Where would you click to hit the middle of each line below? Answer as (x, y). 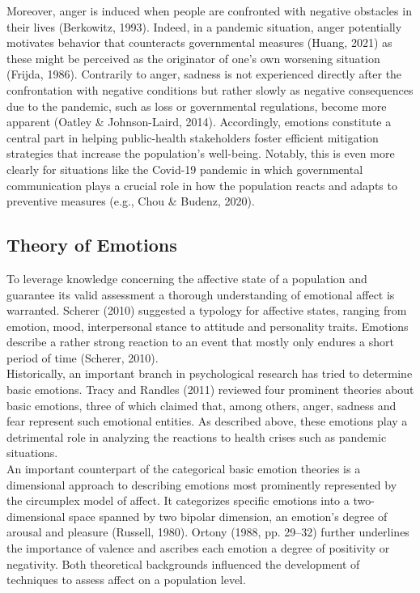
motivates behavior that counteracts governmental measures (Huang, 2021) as (199, 42)
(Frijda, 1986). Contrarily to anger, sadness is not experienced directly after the (204, 74)
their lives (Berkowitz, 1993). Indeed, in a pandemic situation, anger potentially (204, 26)
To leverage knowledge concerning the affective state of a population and (187, 278)
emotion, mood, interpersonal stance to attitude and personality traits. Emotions (208, 326)
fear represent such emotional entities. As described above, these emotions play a (207, 421)
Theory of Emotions (92, 245)
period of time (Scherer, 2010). (83, 357)
